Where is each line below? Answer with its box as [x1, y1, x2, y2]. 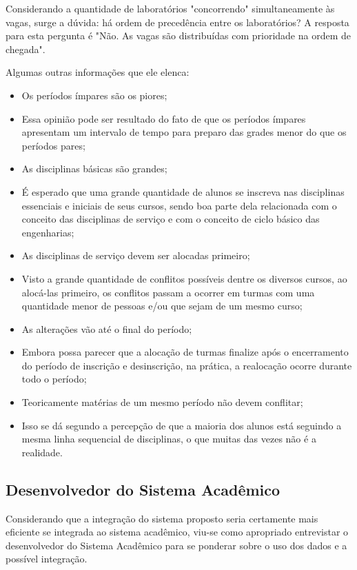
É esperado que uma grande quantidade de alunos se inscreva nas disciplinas [21, 184, 345, 199]
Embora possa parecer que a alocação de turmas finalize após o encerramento [21, 345, 349, 359]
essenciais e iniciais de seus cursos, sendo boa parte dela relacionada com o [21, 198, 337, 212]
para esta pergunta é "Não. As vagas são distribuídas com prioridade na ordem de [6, 28, 351, 43]
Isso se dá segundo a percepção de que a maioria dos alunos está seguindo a [21, 418, 342, 432]
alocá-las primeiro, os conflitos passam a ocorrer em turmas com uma [21, 285, 315, 299]
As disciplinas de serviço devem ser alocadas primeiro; [21, 248, 250, 263]
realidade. [21, 445, 63, 459]
